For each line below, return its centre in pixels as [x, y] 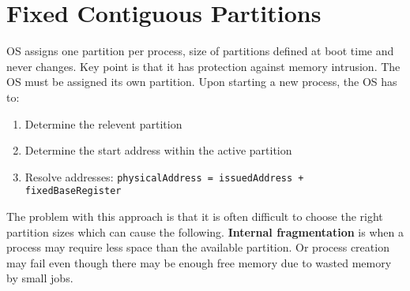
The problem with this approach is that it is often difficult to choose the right [195, 216]
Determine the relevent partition [103, 123]
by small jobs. [40, 278]
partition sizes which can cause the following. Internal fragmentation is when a [205, 231]
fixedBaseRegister [73, 191]
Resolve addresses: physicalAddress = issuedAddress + [164, 176]
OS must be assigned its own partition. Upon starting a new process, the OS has [202, 82]
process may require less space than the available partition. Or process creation [198, 247]
